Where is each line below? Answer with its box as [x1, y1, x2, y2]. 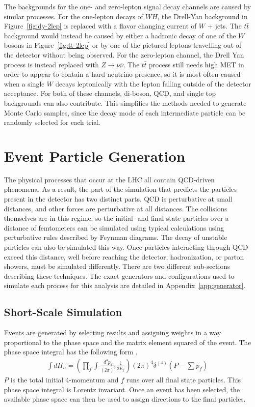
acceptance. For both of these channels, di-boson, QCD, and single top [4, 88, 216, 98]
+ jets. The [207, 21, 242, 31]
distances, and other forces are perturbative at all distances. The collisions [4, 203, 227, 213]
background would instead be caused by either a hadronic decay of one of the [4, 30, 236, 40]
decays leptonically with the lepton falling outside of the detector [55, 78, 251, 88]
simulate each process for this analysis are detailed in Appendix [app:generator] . [4, 280, 246, 291]
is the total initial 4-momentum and [10, 374, 119, 384]
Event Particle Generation [4, 145, 185, 166]
